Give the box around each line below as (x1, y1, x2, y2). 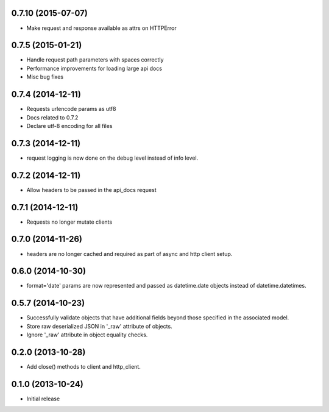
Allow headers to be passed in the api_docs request (26, 186, 157, 193)
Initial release (26, 395, 60, 402)
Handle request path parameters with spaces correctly (26, 56, 164, 63)
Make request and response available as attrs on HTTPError (26, 24, 177, 32)
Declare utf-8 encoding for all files (26, 122, 113, 129)
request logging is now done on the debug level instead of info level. (26, 154, 199, 162)
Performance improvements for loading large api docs (26, 65, 163, 72)
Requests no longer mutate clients (26, 218, 113, 226)
